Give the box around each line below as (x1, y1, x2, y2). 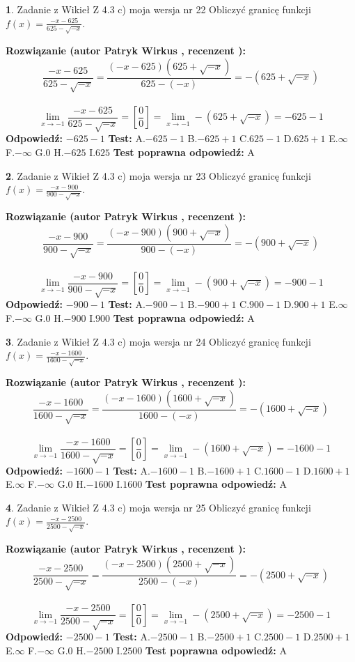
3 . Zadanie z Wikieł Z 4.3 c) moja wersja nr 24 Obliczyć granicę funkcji (6, 334, 311, 348)
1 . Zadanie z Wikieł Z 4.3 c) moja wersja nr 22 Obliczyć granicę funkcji (6, 2, 311, 16)
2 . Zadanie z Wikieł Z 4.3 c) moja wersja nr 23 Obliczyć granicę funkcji (6, 168, 311, 183)
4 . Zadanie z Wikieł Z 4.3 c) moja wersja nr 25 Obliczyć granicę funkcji (6, 500, 311, 514)
